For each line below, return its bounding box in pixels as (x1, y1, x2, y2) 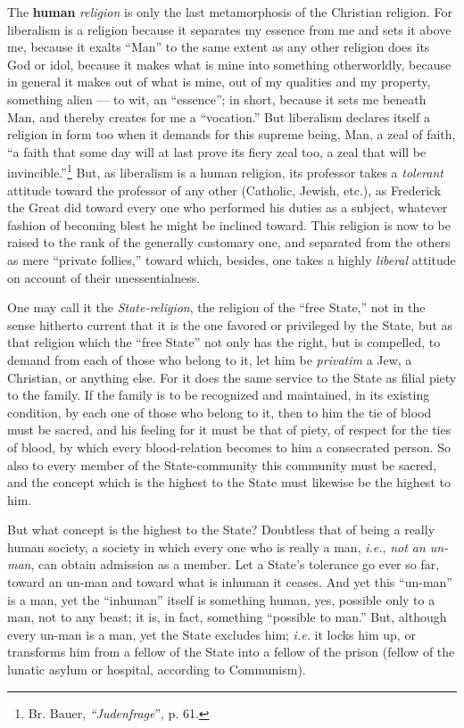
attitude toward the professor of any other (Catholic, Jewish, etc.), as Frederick (7, 180, 442, 199)
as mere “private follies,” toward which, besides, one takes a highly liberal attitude (7, 250, 456, 269)
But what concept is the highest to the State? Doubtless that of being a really (7, 520, 435, 539)
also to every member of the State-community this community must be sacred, (7, 455, 437, 474)
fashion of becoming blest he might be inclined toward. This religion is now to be (7, 215, 451, 234)
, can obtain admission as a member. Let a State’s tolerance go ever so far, (30, 555, 440, 574)
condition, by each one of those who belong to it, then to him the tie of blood (7, 402, 432, 421)
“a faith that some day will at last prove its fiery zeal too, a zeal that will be (7, 142, 427, 161)
